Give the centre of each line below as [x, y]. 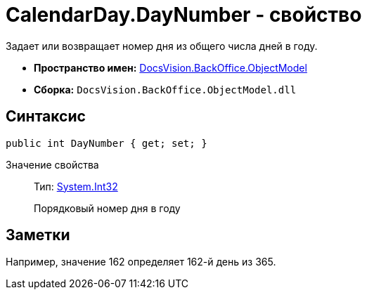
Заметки [38, 235]
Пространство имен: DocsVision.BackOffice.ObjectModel [170, 67]
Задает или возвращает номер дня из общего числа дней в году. [162, 46]
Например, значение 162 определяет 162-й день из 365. [141, 262]
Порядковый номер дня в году [107, 208]
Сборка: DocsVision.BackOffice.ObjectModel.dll [165, 89]
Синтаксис [46, 117]
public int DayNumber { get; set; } [107, 143]
